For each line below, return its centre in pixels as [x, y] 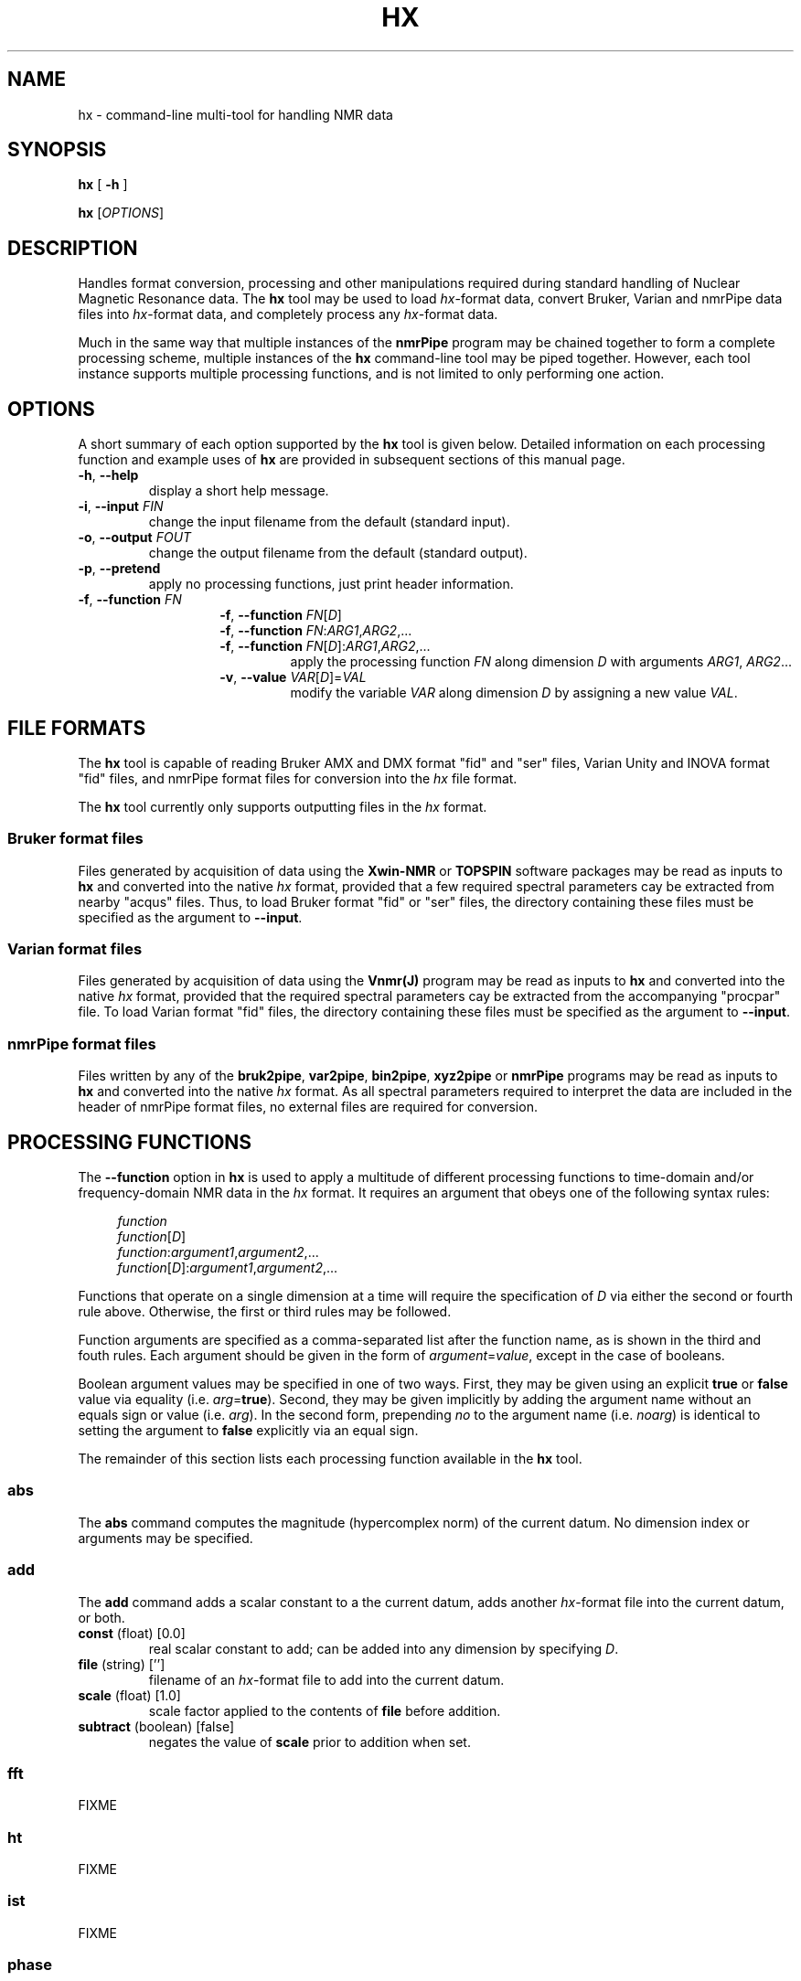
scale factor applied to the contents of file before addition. [325, 1710]
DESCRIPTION [73, 248]
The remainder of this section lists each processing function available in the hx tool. [330, 1459]
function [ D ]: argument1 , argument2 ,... [228, 1268]
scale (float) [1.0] [129, 1695]
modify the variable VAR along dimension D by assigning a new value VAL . [514, 693]
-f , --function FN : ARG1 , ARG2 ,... [316, 631]
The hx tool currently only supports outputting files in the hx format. [283, 806]
